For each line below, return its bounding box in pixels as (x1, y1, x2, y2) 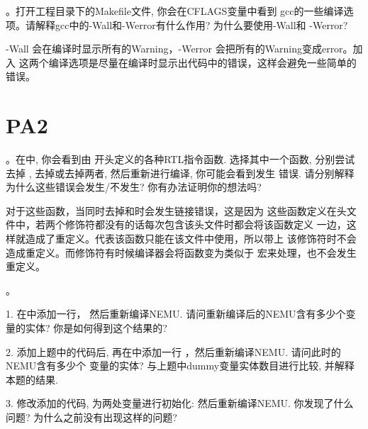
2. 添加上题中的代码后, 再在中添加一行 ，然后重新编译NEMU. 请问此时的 (6, 344, 341, 359)
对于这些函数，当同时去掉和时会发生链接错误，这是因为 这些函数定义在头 (6, 203, 347, 218)
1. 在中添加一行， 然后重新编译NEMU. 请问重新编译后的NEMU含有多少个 (6, 306, 346, 321)
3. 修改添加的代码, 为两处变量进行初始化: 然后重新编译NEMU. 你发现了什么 (6, 396, 354, 411)
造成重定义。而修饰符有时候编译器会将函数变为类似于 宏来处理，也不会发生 (6, 245, 357, 260)
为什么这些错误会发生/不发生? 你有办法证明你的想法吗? (6, 179, 262, 194)
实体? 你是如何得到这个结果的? (25, 321, 167, 335)
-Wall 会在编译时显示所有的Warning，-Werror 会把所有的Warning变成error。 (6, 41, 353, 56)
